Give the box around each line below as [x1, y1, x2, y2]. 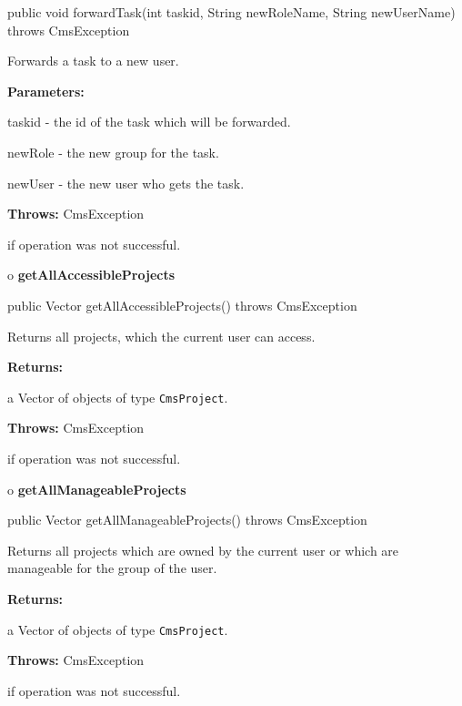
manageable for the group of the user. [7, 558, 217, 578]
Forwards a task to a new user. [7, 51, 179, 70]
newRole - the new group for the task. [7, 142, 219, 161]
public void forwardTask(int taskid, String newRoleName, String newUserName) [7, 3, 456, 21]
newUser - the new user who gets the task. [7, 173, 245, 192]
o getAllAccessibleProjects [7, 265, 176, 284]
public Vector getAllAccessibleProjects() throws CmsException [7, 295, 357, 314]
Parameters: [7, 81, 85, 100]
